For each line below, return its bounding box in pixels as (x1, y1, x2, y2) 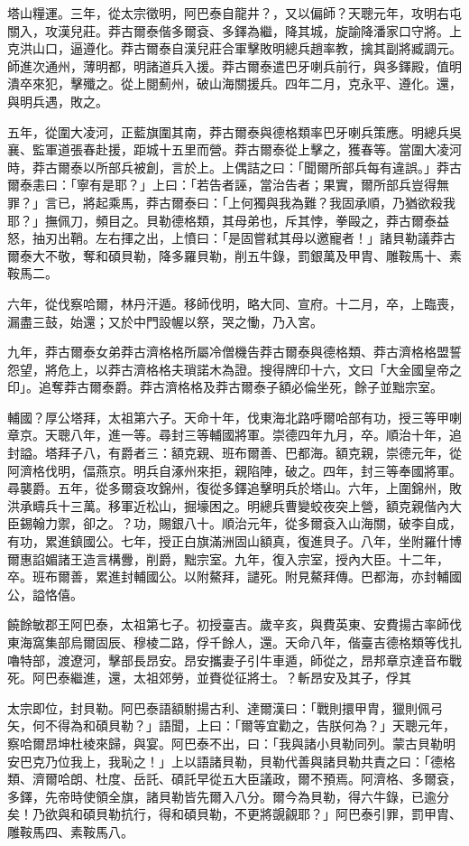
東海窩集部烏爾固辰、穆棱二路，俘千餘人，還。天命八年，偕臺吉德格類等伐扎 (7, 633, 462, 651)
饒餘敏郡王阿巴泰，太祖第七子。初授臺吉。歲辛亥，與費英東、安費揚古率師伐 (7, 615, 462, 634)
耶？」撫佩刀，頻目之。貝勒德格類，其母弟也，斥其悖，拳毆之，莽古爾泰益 (7, 210, 449, 229)
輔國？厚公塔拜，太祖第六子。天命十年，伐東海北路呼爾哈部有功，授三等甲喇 (7, 407, 462, 426)
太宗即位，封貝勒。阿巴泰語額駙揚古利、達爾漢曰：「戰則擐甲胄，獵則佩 (7, 698, 430, 717)
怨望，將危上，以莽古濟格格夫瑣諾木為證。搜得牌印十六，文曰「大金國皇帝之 (7, 359, 462, 378)
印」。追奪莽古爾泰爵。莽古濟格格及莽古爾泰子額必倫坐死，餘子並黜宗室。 (7, 377, 443, 396)
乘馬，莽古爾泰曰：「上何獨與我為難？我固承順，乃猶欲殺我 (107, 192, 455, 211)
